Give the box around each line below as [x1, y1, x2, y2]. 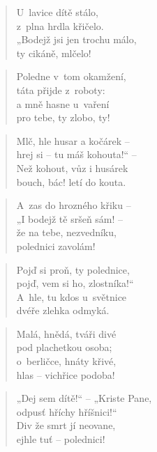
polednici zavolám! [16, 238, 96, 253]
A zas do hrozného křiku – [16, 198, 131, 212]
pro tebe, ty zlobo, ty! [16, 110, 110, 125]
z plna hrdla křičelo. [16, 18, 104, 33]
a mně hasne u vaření [16, 96, 110, 111]
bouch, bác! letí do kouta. [16, 174, 126, 189]
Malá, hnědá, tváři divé [16, 326, 117, 341]
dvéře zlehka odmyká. [16, 303, 110, 318]
